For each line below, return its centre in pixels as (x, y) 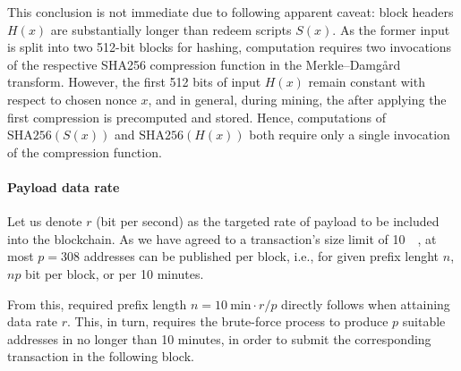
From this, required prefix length (97, 304)
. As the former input (391, 29)
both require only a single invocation (350, 135)
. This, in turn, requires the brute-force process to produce (228, 321)
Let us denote (45, 221)
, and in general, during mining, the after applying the (297, 99)
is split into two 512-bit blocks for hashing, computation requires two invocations (230, 47)
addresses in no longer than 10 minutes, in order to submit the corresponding (219, 338)
